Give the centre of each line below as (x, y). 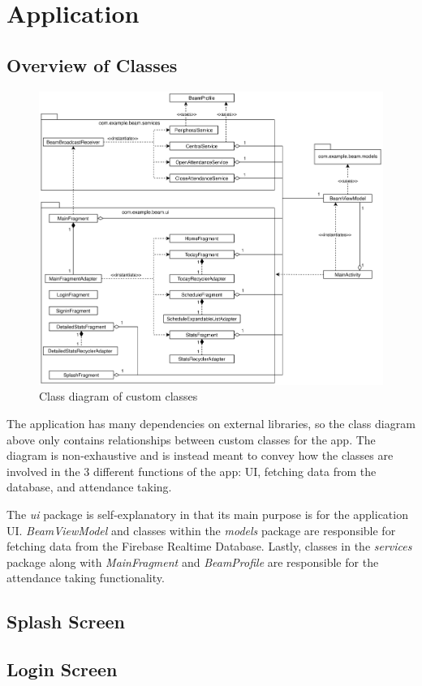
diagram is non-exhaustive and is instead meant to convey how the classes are (200, 455)
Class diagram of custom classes (118, 396)
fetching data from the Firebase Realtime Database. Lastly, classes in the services (209, 546)
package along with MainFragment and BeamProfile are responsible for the (193, 562)
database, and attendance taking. (89, 487)
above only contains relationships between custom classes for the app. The (191, 439)
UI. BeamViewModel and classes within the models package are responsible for (201, 530)
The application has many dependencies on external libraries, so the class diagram (211, 423)
